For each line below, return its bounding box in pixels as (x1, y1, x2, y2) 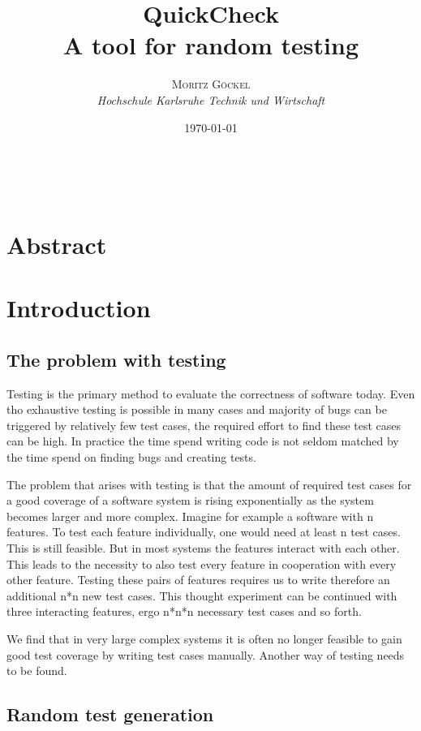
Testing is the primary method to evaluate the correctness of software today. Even (6, 385, 415, 402)
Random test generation (6, 702, 214, 727)
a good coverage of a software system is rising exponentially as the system (6, 492, 374, 509)
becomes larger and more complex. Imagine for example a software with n (6, 507, 374, 524)
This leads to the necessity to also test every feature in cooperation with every (6, 555, 397, 572)
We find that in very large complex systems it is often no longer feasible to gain (6, 630, 402, 647)
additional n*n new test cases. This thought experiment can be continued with (6, 587, 397, 604)
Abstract (6, 227, 107, 260)
